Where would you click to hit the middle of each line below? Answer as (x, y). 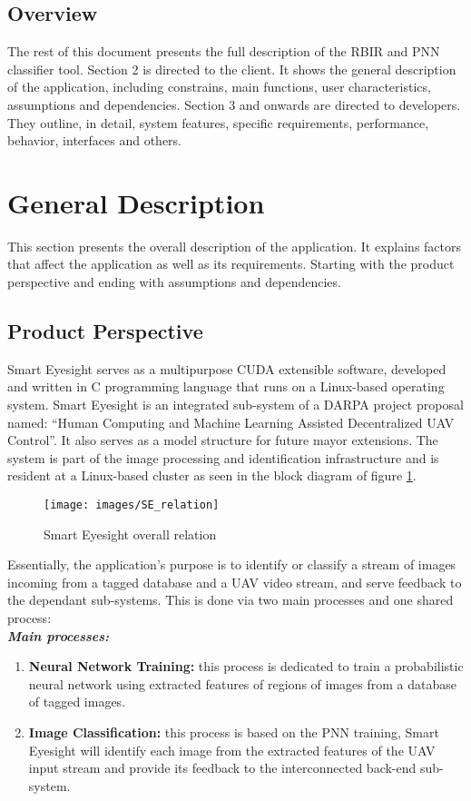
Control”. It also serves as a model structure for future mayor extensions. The (223, 440)
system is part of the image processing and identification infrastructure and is (223, 457)
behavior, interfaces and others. (95, 140)
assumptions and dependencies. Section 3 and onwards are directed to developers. (234, 104)
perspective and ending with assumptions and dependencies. (174, 282)
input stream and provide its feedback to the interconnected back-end (222, 768)
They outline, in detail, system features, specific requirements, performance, (218, 122)
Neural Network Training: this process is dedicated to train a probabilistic (246, 666)
